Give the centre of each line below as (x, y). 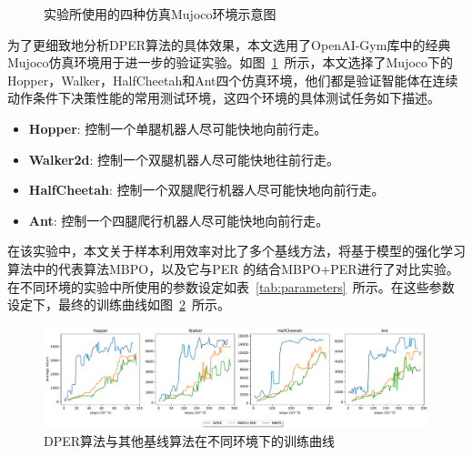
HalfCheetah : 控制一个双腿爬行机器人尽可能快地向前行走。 (206, 190)
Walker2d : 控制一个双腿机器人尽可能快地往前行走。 (184, 159)
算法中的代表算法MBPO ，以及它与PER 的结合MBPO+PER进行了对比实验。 (233, 268)
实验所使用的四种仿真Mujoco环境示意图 (160, 14)
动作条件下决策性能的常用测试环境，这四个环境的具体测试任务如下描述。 (224, 98)
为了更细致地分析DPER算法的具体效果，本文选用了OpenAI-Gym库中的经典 (229, 44)
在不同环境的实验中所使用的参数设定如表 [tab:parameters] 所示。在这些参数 (231, 286)
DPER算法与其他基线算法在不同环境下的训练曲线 (190, 441)
